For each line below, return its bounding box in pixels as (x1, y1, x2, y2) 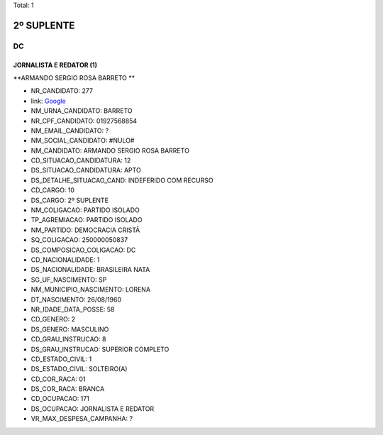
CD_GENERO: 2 (30, 315, 76, 324)
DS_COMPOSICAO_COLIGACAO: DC (30, 246, 136, 254)
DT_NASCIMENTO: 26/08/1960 (30, 295, 122, 304)
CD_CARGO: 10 (30, 186, 74, 194)
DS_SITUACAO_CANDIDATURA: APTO (30, 166, 141, 175)
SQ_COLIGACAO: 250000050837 (30, 236, 128, 244)
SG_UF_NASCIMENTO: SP (30, 275, 107, 284)
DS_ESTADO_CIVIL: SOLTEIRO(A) (30, 365, 128, 373)
